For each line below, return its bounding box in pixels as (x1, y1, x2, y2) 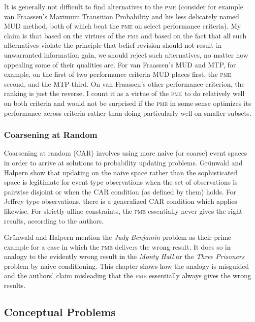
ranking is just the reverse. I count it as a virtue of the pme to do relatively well (4, 88, 245, 98)
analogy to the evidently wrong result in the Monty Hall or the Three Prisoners (4, 251, 245, 261)
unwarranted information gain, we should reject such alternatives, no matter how (4, 49, 248, 60)
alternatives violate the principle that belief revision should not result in (4, 40, 222, 50)
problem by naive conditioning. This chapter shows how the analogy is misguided (4, 260, 249, 271)
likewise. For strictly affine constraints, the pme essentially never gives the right (4, 205, 243, 216)
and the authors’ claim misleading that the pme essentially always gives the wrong (4, 270, 252, 281)
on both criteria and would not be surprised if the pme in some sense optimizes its (4, 97, 251, 108)
